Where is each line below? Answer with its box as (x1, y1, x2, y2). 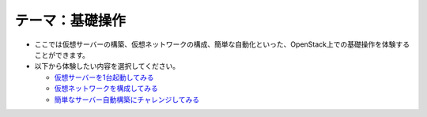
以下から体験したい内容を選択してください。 (34, 62, 180, 71)
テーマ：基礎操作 (14, 12, 127, 29)
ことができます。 (34, 50, 90, 59)
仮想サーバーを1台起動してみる (54, 72, 154, 82)
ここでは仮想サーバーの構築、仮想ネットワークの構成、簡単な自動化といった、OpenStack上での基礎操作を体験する (34, 40, 410, 49)
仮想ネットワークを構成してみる (54, 84, 158, 93)
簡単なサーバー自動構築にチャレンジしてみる (54, 95, 200, 104)
